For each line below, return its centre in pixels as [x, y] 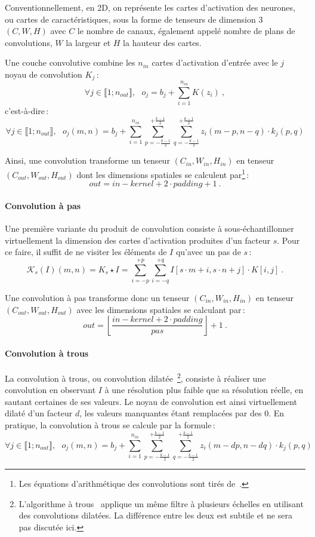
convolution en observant [50, 390]
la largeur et [88, 42]
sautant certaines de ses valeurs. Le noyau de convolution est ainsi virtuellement [151, 401]
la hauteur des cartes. [162, 42]
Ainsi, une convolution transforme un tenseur [87, 160]
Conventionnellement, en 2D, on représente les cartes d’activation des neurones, [150, 7]
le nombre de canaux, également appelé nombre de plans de [186, 31]
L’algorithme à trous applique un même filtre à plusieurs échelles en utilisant [161, 503]
